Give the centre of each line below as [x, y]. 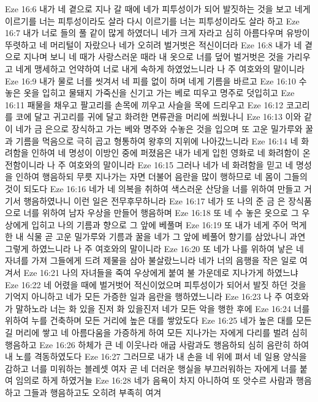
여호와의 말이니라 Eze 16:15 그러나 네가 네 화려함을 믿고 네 [181, 164]
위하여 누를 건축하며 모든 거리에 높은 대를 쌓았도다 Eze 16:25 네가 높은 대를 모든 [158, 320]
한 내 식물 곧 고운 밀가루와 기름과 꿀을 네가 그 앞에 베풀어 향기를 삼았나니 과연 [155, 236]
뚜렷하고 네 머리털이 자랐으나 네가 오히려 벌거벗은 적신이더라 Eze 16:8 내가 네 [153, 44]
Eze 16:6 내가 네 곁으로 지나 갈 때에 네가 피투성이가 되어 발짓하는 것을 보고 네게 [158, 9]
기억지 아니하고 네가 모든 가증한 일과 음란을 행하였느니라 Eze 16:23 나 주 [144, 296]
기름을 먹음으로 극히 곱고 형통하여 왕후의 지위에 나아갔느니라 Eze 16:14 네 [157, 140]
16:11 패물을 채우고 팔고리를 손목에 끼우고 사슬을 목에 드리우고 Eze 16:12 [144, 104]
